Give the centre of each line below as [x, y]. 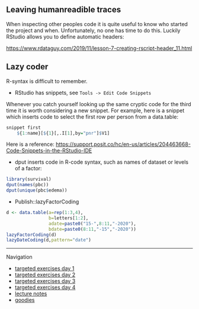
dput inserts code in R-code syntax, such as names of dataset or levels [101, 162]
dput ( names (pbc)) [28, 185]
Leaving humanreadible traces [64, 10]
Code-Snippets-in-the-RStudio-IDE [49, 151]
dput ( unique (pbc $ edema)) [37, 190]
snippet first [24, 128]
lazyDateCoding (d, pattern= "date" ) [49, 240]
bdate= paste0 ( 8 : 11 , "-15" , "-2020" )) [92, 229]
